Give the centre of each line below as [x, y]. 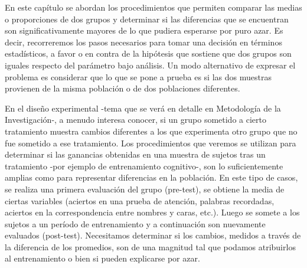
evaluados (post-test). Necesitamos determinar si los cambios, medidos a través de [153, 235]
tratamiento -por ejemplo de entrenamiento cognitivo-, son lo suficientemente [144, 166]
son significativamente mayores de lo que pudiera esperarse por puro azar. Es [144, 30]
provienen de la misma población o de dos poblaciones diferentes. [123, 88]
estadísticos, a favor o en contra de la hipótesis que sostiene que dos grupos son [148, 53]
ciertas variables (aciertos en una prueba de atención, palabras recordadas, [140, 200]
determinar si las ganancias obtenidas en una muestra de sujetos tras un [135, 154]
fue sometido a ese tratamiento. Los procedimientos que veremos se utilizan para [151, 143]
